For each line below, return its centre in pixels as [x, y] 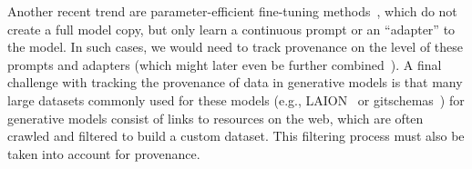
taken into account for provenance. [104, 153]
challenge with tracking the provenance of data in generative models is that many [235, 82]
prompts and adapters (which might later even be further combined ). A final [225, 64]
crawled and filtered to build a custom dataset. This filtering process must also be [236, 136]
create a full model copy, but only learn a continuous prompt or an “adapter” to [231, 29]
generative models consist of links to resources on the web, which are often [215, 118]
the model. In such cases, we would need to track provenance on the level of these [236, 47]
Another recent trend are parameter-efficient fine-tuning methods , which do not [232, 11]
